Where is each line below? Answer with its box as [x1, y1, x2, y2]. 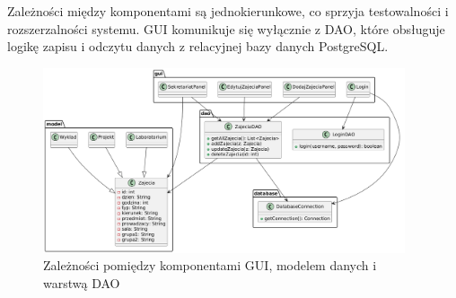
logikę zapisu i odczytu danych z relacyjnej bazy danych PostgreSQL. [7, 37, 389, 56]
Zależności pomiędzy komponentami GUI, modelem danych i [43, 256, 377, 275]
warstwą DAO [43, 273, 120, 292]
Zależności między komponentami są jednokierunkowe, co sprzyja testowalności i [7, 2, 449, 20]
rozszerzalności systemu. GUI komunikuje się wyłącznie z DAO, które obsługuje [7, 19, 445, 38]
